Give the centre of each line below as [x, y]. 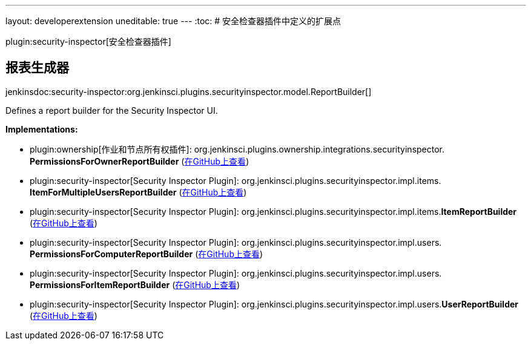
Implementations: [42, 129]
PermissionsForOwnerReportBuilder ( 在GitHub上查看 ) [140, 161]
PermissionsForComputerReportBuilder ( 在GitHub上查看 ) [147, 254]
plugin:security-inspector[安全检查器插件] [88, 41]
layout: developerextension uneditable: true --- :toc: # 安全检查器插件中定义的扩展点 [173, 21]
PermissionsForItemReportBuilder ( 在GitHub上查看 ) [135, 284]
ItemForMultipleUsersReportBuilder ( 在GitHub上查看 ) [138, 192]
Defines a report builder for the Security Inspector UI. [112, 110]
